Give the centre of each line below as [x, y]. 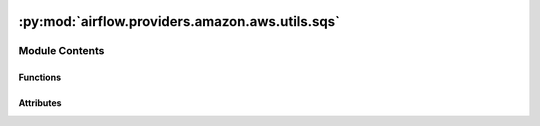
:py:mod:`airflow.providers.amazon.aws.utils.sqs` [179, 21]
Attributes [40, 103]
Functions [40, 77]
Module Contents [61, 51]
